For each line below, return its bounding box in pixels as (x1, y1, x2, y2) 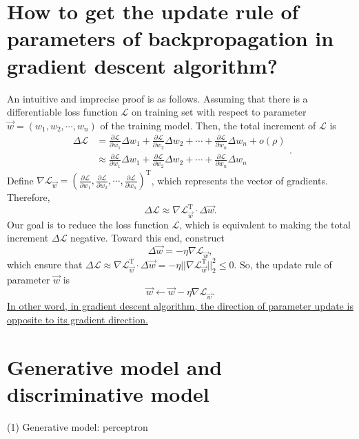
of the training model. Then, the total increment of (100, 118, 316, 132)
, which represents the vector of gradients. (151, 173, 328, 187)
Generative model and (7, 352, 223, 381)
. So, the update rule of (234, 257, 332, 271)
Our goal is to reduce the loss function (7, 217, 169, 231)
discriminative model (7, 379, 209, 407)
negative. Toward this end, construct (70, 231, 225, 245)
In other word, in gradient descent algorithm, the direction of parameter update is (7, 299, 353, 313)
